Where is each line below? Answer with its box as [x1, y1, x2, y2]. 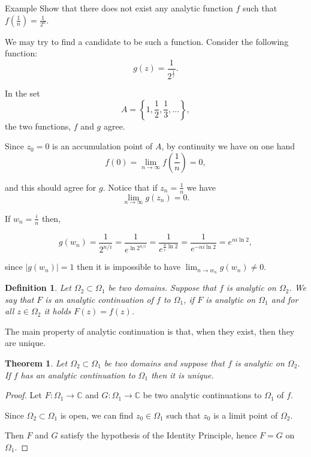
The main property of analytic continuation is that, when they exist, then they [5, 324, 295, 337]
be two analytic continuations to [143, 389, 262, 401]
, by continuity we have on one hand [161, 140, 295, 152]
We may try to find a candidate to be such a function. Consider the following [5, 35, 289, 47]
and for [271, 293, 298, 305]
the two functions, [5, 119, 71, 132]
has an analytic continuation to [20, 368, 135, 381]
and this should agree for [5, 181, 96, 193]
